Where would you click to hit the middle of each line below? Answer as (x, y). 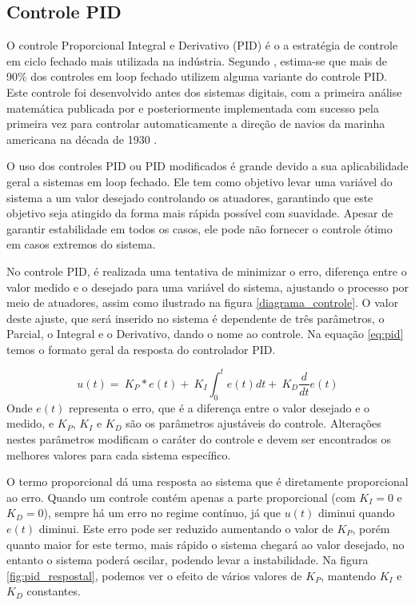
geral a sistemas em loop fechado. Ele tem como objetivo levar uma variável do (200, 181)
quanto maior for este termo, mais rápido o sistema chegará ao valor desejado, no (206, 544)
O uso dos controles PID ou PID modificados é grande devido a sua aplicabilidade (207, 166)
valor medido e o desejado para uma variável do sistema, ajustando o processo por (208, 287)
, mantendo (349, 575)
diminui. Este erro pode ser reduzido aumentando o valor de (186, 528)
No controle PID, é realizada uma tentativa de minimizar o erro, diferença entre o (207, 271)
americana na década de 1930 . (82, 139)
